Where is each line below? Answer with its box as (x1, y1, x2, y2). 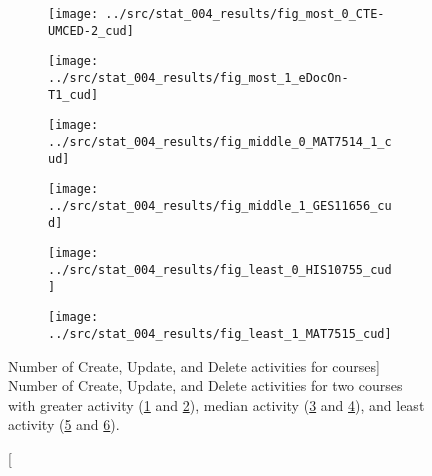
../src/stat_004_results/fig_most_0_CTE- (105, 7, 385, 21)
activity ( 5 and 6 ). (8, 414, 120, 435)
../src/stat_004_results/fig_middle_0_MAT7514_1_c (48, 134, 392, 149)
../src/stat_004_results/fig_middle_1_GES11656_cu (48, 198, 392, 213)
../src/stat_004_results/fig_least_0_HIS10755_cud (48, 262, 392, 277)
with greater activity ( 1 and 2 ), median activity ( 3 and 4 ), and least (8, 394, 425, 415)
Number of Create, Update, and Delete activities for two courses (8, 375, 403, 396)
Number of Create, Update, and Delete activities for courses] (8, 355, 380, 376)
